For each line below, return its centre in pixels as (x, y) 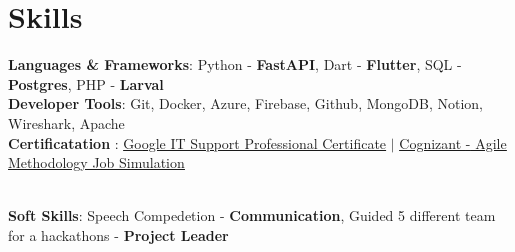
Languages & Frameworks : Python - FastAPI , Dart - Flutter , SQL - (235, 64)
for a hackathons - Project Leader (118, 234)
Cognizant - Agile (453, 142)
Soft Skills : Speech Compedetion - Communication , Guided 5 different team (252, 215)
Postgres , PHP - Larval (86, 83)
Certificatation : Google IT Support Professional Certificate (197, 142)
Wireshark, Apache (66, 122)
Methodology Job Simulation (96, 162)
